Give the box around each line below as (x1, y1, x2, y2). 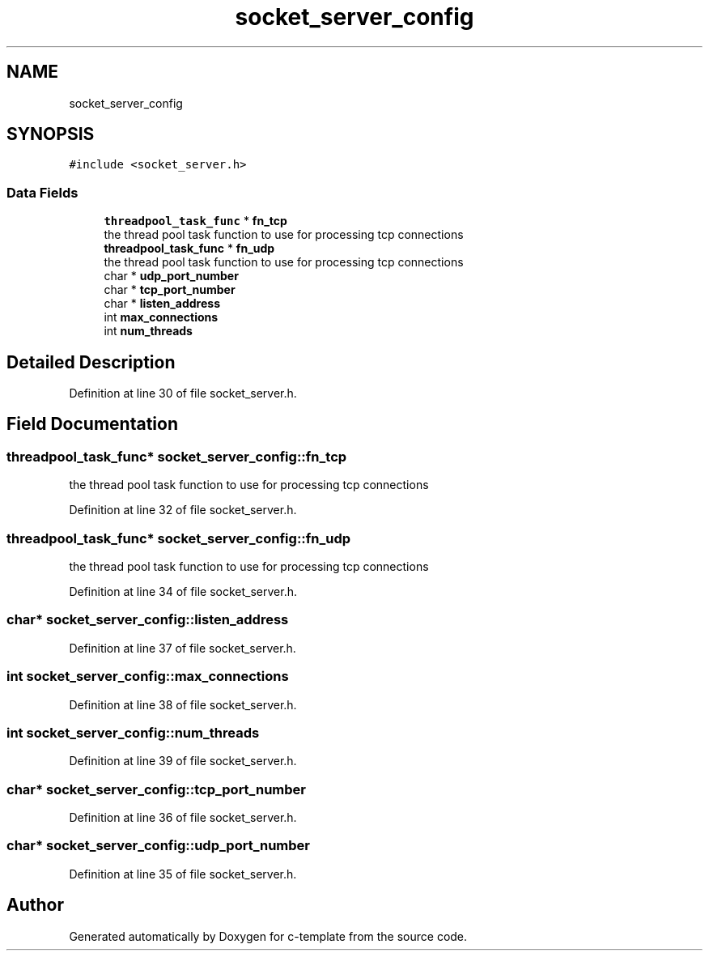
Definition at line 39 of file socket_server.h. (69, 754, 297, 768)
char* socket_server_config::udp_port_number (6, 837, 311, 854)
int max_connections (104, 310, 219, 325)
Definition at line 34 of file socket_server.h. (69, 585, 298, 598)
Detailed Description (6, 351, 176, 372)
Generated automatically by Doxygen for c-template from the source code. (69, 929, 468, 943)
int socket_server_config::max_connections (6, 668, 289, 685)
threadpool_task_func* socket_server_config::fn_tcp (6, 448, 347, 465)
